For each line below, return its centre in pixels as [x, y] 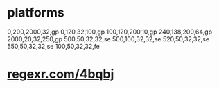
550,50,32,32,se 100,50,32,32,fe [54, 46]
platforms [36, 13]
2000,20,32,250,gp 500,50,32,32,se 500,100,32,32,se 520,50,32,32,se [108, 38]
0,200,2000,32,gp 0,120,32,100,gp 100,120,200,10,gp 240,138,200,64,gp [110, 32]
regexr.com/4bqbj [61, 74]
